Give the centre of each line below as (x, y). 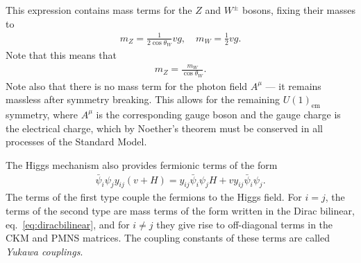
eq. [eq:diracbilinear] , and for (68, 224)
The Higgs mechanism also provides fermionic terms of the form (142, 164)
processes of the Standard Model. (76, 142)
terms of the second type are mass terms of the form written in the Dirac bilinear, (180, 210)
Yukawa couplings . (44, 251)
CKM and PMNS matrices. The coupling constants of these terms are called (168, 238)
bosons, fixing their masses (299, 10)
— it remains (293, 85)
